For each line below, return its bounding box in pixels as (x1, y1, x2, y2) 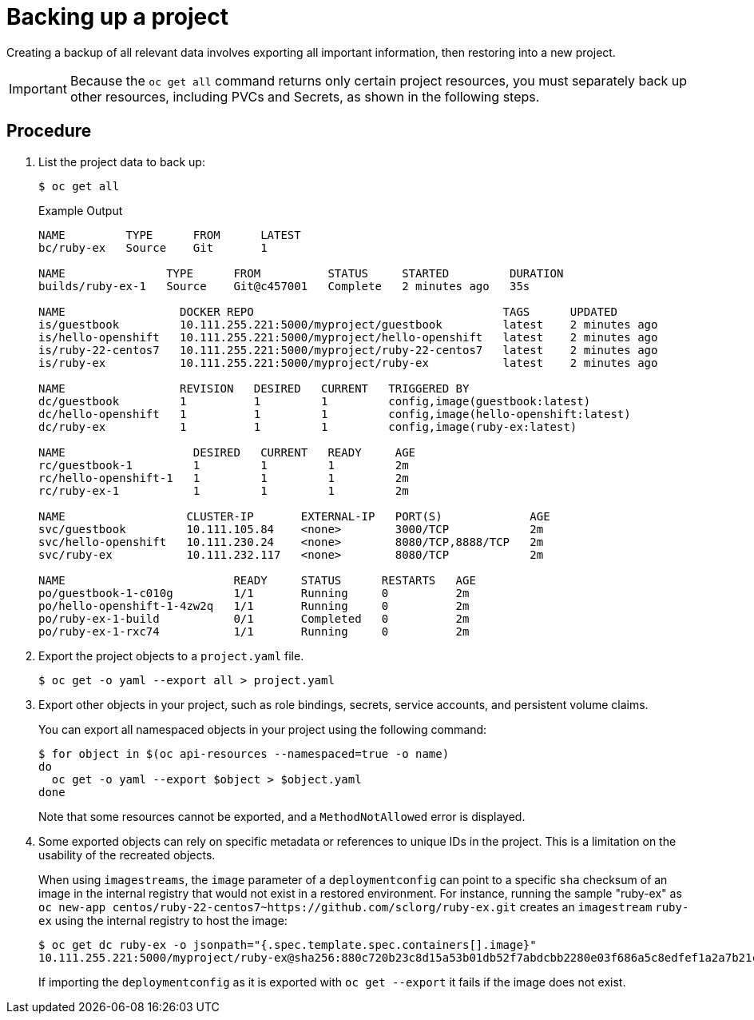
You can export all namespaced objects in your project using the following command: (38, 722, 487, 736)
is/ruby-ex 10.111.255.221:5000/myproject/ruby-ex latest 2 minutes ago (38, 356, 658, 369)
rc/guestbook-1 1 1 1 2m (38, 458, 409, 472)
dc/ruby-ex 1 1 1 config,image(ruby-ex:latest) (38, 420, 577, 433)
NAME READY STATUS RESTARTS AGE (38, 573, 476, 587)
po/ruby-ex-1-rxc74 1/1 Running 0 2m (38, 624, 470, 638)
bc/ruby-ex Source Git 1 (38, 241, 268, 254)
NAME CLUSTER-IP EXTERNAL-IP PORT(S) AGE (38, 509, 550, 523)
